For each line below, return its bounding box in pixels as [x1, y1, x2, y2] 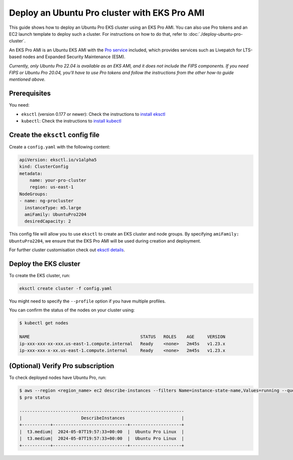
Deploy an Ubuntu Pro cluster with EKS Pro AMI [9, 7, 205, 18]
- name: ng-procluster [19, 198, 74, 204]
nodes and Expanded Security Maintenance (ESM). [22, 54, 126, 60]
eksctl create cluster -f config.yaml [19, 286, 112, 291]
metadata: [19, 171, 43, 176]
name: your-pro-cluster [29, 177, 86, 183]
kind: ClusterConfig [19, 164, 68, 170]
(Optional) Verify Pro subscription [9, 362, 114, 370]
